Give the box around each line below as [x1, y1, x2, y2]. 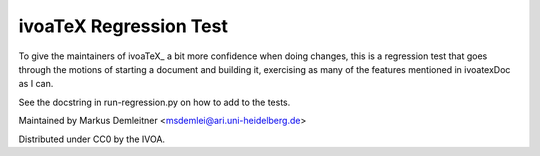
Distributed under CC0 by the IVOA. [18, 133, 165, 145]
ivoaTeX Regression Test [18, 15, 229, 37]
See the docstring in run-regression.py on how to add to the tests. [18, 96, 291, 108]
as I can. [18, 78, 54, 90]
